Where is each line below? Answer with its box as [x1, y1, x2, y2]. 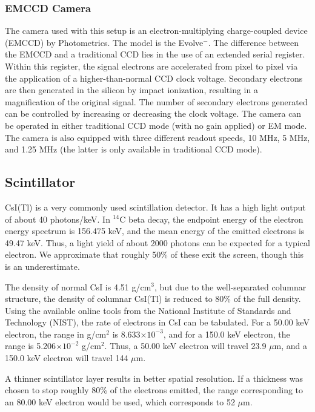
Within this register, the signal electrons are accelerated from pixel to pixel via [5, 60, 298, 72]
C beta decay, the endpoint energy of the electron [119, 212, 303, 225]
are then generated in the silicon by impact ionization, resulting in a [5, 83, 258, 96]
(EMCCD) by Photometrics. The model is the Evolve [5, 36, 204, 48]
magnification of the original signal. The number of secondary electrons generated [5, 95, 308, 108]
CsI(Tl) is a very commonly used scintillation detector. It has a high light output [5, 200, 306, 213]
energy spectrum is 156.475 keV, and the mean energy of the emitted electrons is [5, 224, 305, 237]
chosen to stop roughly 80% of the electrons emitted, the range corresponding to [5, 384, 303, 396]
